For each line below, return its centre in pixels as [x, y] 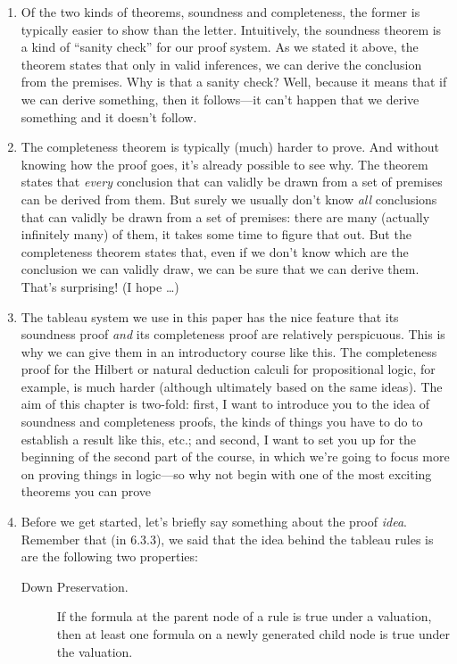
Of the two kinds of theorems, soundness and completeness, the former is [220, 12]
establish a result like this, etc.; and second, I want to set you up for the [219, 439]
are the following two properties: [109, 556]
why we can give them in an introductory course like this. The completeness [229, 351]
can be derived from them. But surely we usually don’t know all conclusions [229, 199]
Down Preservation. [75, 586]
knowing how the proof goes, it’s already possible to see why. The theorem [224, 164]
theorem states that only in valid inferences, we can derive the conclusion [221, 64]
